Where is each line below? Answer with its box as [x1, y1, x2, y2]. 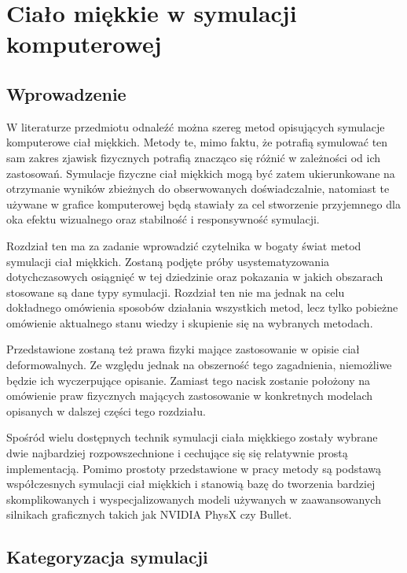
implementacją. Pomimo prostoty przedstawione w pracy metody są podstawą [6, 460, 381, 476]
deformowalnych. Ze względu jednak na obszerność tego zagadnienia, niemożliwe [6, 357, 392, 373]
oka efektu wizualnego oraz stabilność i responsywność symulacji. [6, 211, 320, 227]
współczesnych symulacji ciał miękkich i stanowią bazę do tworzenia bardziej [6, 475, 376, 492]
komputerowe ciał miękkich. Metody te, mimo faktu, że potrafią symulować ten [6, 134, 388, 150]
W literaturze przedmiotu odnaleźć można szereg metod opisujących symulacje [6, 118, 385, 135]
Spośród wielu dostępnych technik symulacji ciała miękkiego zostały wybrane [6, 429, 378, 445]
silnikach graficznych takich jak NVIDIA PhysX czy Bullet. [6, 506, 292, 523]
